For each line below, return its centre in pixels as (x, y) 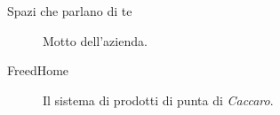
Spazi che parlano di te (70, 11)
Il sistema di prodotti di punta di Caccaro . (158, 100)
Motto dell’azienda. (95, 40)
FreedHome (38, 70)
